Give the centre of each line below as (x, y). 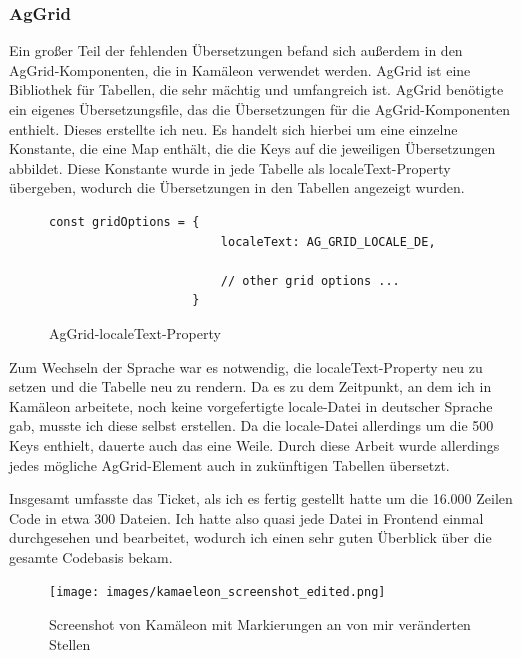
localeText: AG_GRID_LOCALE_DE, (328, 241)
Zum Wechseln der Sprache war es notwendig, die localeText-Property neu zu (246, 366)
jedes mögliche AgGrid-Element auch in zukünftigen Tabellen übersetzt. (229, 464)
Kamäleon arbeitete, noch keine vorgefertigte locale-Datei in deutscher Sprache (251, 405)
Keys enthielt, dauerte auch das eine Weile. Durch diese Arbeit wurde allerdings (254, 444)
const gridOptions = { (124, 221)
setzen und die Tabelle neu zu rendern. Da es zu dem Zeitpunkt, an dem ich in (250, 386)
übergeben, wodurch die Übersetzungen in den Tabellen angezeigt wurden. (237, 187)
